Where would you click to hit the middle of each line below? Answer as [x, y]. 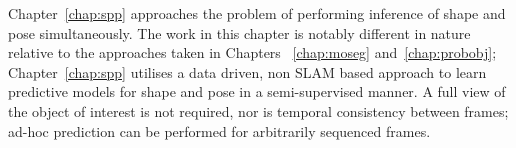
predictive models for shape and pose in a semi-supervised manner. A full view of [257, 91]
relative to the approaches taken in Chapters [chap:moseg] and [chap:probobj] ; [252, 52]
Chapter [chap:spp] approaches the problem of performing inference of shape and [257, 13]
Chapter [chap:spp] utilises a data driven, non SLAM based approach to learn [247, 71]
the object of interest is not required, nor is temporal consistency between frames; [258, 110]
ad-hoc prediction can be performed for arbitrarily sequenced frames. [219, 130]
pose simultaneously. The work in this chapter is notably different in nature [239, 32]
